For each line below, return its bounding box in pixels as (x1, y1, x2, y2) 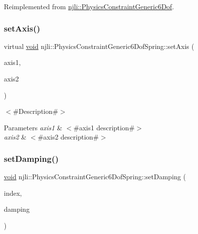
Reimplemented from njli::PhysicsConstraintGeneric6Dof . (4, 1, 174, 11)
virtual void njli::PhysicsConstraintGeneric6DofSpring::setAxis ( (4, 41, 194, 51)
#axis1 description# (73, 122, 135, 132)
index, (4, 187, 22, 198)
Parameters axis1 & (4, 122, 63, 132)
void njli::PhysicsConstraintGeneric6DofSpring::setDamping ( (4, 172, 186, 182)
